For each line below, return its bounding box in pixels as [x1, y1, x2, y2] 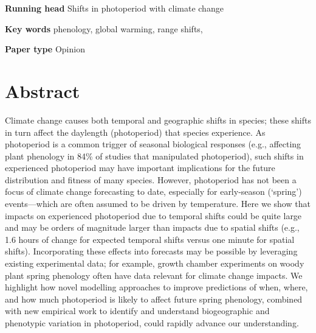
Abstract [5, 78, 80, 103]
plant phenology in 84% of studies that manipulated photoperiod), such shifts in [5, 149, 304, 162]
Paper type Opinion [5, 43, 85, 55]
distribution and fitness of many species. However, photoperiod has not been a [5, 173, 297, 186]
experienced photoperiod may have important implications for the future [5, 161, 275, 174]
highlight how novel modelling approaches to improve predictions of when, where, [5, 281, 308, 293]
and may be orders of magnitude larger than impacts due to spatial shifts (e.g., [5, 221, 300, 234]
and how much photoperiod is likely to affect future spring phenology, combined [5, 292, 303, 305]
